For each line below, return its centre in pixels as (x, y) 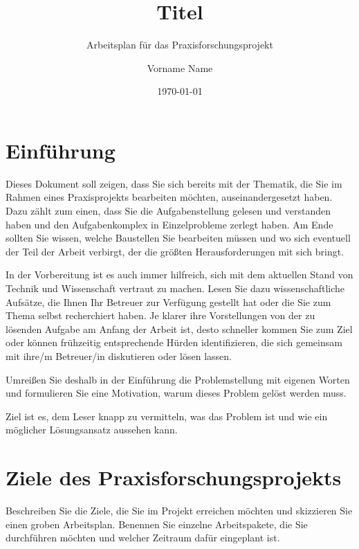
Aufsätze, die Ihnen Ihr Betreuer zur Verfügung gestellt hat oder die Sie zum (168, 301)
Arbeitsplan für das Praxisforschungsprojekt (180, 45)
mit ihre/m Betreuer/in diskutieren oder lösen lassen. (119, 355)
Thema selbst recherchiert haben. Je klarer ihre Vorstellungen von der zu (160, 315)
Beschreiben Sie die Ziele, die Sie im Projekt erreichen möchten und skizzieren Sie (179, 511)
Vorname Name (180, 67)
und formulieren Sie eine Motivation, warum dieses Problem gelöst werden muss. (176, 393)
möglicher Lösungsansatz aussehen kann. (92, 430)
